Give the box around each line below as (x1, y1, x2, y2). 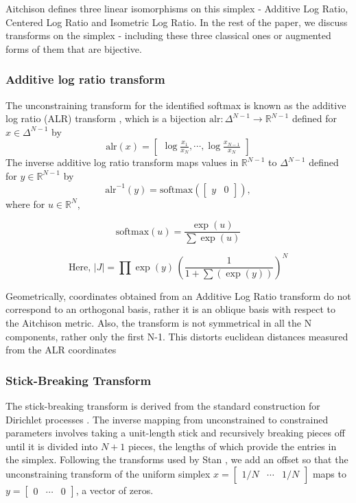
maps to (312, 466, 346, 480)
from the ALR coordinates (5, 342, 117, 357)
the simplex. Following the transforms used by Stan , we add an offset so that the (5, 452, 348, 467)
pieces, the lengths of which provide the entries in (128, 438, 337, 453)
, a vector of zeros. (75, 482, 154, 497)
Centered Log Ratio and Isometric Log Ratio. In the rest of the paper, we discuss (5, 14, 348, 29)
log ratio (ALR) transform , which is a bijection (5, 111, 206, 126)
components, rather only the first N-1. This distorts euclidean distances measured (5, 329, 348, 343)
